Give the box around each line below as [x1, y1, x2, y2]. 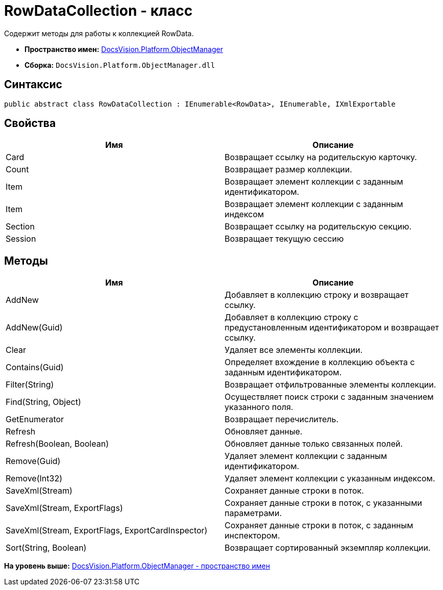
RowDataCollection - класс [4, 2, 193, 19]
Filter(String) [6, 379, 54, 390]
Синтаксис [4, 78, 62, 91]
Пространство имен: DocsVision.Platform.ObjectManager [24, 44, 223, 54]
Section [6, 221, 35, 232]
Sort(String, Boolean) [6, 543, 87, 553]
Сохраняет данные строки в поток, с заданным [225, 520, 413, 531]
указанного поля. [225, 402, 293, 413]
